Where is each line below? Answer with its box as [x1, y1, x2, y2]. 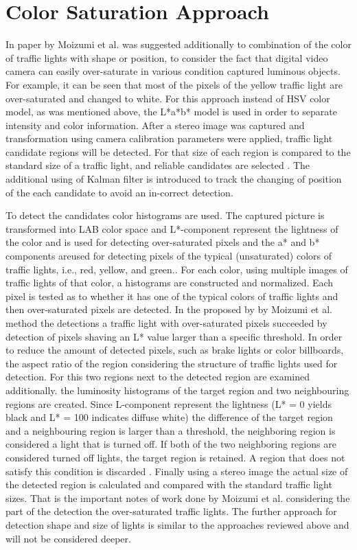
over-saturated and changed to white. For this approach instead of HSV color [5, 91, 330, 105]
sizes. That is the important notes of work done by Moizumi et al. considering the [5, 490, 350, 505]
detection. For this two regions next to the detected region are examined [5, 369, 310, 384]
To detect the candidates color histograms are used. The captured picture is [5, 208, 325, 222]
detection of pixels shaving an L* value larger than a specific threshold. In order [5, 329, 343, 343]
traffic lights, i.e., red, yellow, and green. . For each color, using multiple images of [5, 262, 348, 276]
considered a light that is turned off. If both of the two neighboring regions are [5, 437, 336, 451]
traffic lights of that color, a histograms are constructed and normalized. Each [5, 275, 334, 290]
